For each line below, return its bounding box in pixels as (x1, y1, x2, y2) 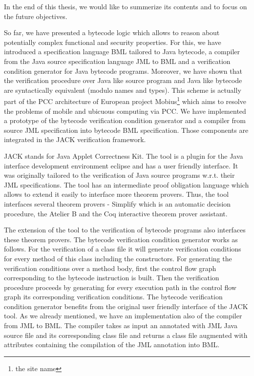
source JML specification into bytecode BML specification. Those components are (4, 125, 249, 135)
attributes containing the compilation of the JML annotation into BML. (4, 339, 220, 350)
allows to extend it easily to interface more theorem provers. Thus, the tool (4, 189, 229, 199)
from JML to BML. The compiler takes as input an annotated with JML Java (4, 320, 237, 331)
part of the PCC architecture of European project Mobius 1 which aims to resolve (4, 95, 246, 106)
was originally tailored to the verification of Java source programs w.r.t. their (4, 170, 235, 180)
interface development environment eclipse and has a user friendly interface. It (4, 160, 238, 170)
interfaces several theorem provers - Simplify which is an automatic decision (4, 198, 231, 209)
